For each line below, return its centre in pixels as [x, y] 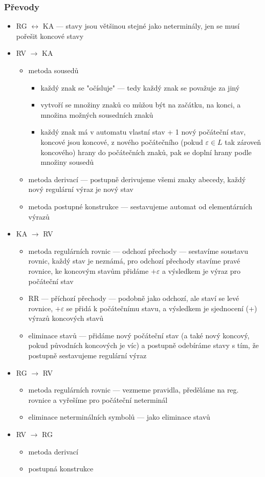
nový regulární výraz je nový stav [81, 189]
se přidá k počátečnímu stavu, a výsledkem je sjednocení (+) [162, 308]
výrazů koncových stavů [66, 318]
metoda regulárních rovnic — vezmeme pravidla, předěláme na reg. [134, 390]
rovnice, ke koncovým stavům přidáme [89, 270]
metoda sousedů [53, 70]
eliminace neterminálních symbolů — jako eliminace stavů [119, 417]
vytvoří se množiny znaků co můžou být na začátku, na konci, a [141, 105]
